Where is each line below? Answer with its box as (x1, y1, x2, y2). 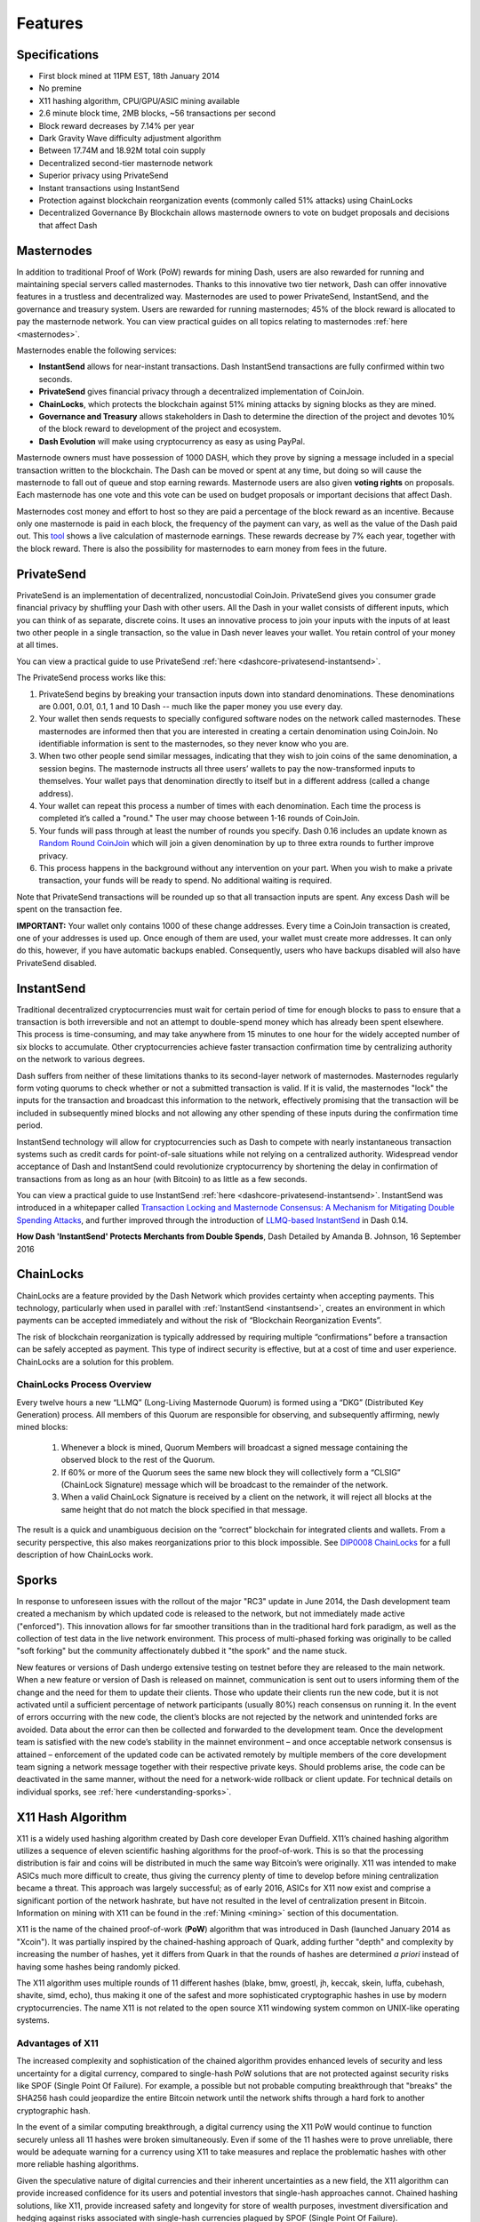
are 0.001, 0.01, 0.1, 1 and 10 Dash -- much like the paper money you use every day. (38, 700, 343, 711)
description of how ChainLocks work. (16, 1549, 154, 1560)
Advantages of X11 (16, 2036, 99, 2049)
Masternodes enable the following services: (16, 345, 177, 356)
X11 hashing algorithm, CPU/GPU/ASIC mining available (38, 95, 240, 106)
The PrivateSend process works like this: (16, 672, 166, 683)
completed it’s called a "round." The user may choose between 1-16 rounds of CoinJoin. (38, 813, 360, 824)
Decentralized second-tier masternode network (38, 157, 213, 168)
